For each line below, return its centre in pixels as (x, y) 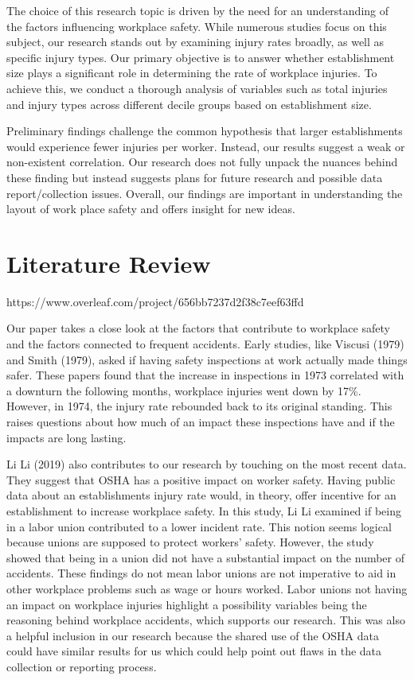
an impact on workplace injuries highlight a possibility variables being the (187, 604)
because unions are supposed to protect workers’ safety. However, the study (190, 542)
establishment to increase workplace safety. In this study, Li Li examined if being (204, 510)
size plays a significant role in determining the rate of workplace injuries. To (192, 73)
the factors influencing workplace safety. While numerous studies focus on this (197, 26)
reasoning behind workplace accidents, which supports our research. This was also (206, 620)
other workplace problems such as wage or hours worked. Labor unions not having (207, 588)
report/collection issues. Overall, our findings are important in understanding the (205, 193)
